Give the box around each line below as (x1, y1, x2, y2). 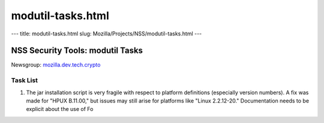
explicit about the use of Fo (26, 106, 94, 113)
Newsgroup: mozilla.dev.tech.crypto (11, 61, 101, 68)
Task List (11, 76, 38, 85)
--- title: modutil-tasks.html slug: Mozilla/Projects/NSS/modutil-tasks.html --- (11, 30, 202, 37)
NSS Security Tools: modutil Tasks (11, 46, 143, 56)
